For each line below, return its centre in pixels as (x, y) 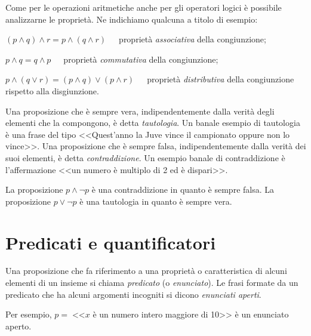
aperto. (19, 326)
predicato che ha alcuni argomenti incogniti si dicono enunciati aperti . (133, 294)
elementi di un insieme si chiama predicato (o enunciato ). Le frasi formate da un (152, 283)
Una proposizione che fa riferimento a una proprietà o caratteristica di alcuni (146, 271)
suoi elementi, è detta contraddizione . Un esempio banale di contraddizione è (145, 157)
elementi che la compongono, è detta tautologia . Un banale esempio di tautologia (153, 123)
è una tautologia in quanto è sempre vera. (156, 201)
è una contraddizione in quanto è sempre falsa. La (183, 189)
